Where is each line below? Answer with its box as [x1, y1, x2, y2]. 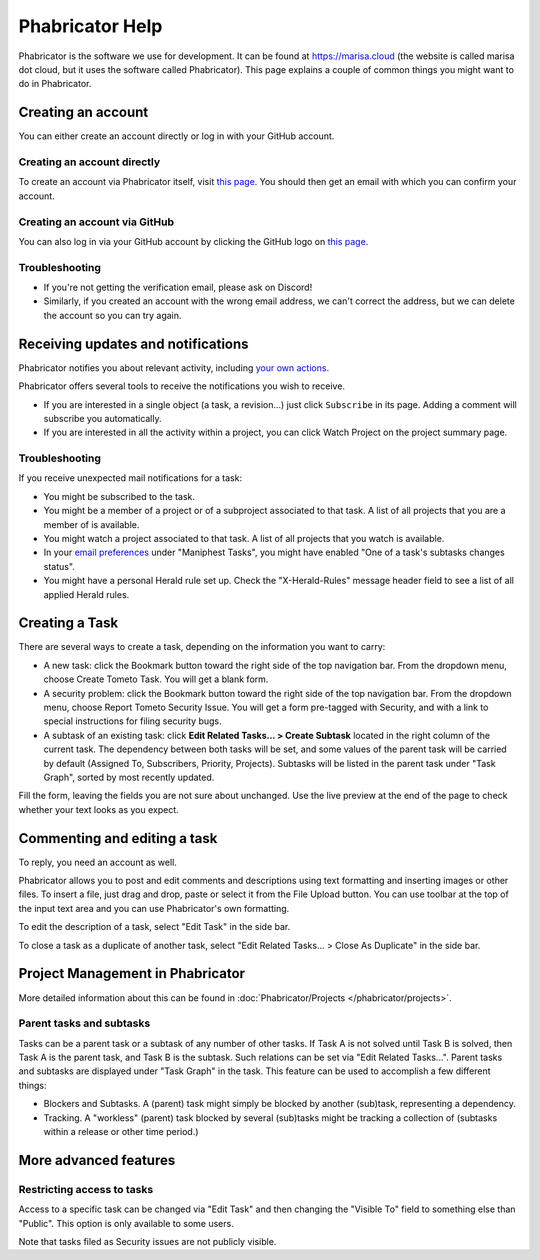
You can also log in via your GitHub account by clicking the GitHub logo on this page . [18, 235, 369, 247]
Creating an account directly [18, 155, 161, 169]
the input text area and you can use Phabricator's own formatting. [18, 902, 290, 914]
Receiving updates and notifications [18, 335, 249, 352]
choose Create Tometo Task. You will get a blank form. [43, 673, 269, 685]
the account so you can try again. [43, 309, 182, 321]
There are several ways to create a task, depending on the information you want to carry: [18, 641, 386, 653]
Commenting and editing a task [18, 830, 218, 847]
